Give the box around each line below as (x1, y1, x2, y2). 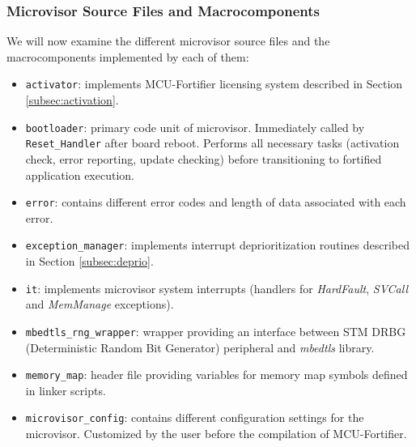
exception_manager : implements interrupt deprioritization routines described (25, 236, 410, 253)
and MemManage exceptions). (25, 296, 174, 313)
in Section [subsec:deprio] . (25, 253, 154, 270)
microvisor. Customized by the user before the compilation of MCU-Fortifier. (25, 425, 407, 442)
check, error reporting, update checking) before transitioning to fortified (25, 150, 382, 167)
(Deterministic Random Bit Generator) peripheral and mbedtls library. (25, 338, 375, 355)
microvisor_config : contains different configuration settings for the (25, 409, 364, 426)
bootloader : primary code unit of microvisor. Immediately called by (25, 118, 365, 135)
